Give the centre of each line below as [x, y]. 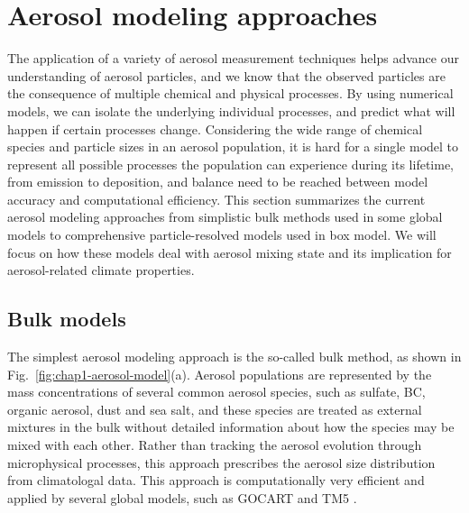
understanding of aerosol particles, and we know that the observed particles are [226, 75]
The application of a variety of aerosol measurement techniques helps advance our [233, 58]
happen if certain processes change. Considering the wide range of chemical [215, 128]
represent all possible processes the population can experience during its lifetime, [231, 164]
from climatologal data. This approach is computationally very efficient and [216, 480]
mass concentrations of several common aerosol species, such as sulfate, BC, [216, 392]
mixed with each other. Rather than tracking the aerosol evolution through [215, 445]
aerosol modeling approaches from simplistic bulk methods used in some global [225, 217]
